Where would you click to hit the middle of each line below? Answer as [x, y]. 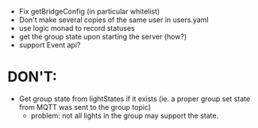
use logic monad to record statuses [77, 28]
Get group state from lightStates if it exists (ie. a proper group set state [135, 99]
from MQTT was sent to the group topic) [85, 107]
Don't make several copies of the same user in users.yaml [114, 20]
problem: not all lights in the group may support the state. [125, 115]
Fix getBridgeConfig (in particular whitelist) [89, 11]
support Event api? [50, 45]
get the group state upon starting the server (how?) [103, 36]
